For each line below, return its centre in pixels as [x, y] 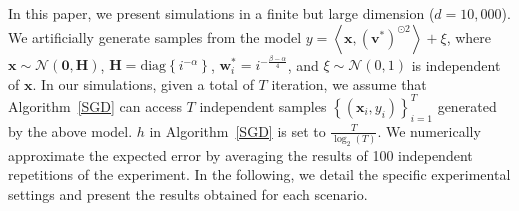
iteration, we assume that [349, 83]
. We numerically [429, 130]
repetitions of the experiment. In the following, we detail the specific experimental [259, 174]
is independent [456, 64]
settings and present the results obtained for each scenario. [188, 193]
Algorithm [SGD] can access [95, 105]
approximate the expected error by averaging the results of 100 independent [240, 154]
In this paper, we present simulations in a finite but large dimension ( [221, 13]
